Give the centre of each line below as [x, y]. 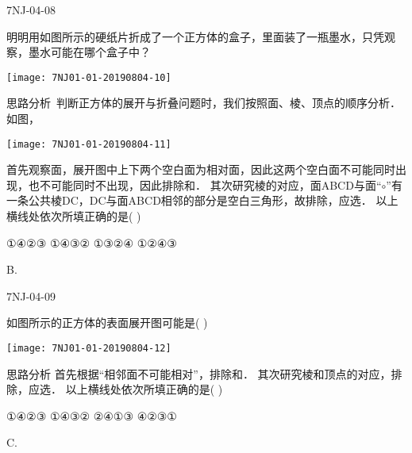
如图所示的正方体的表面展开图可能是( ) [107, 322]
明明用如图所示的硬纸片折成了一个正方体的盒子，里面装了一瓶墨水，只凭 [195, 36]
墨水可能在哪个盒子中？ [89, 52]
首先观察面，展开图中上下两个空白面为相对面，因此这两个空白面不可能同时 [201, 169]
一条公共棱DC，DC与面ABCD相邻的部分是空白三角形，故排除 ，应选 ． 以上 [202, 200]
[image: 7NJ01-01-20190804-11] [89, 144]
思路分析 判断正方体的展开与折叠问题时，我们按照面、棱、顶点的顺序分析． [204, 103]
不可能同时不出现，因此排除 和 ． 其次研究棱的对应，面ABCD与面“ [210, 184]
